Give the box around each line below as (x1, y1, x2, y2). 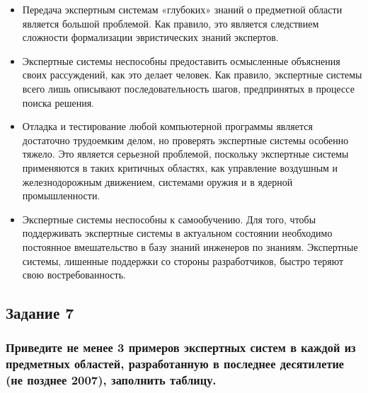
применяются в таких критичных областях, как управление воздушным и (22, 160, 338, 175)
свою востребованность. (22, 267, 126, 282)
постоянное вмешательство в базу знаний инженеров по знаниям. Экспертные (22, 239, 358, 254)
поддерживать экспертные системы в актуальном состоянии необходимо (22, 225, 333, 240)
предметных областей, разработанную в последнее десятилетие (6, 355, 345, 373)
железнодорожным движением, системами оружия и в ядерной (22, 174, 293, 189)
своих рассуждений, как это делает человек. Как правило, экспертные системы (22, 67, 362, 82)
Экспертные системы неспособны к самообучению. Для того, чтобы (22, 211, 316, 226)
